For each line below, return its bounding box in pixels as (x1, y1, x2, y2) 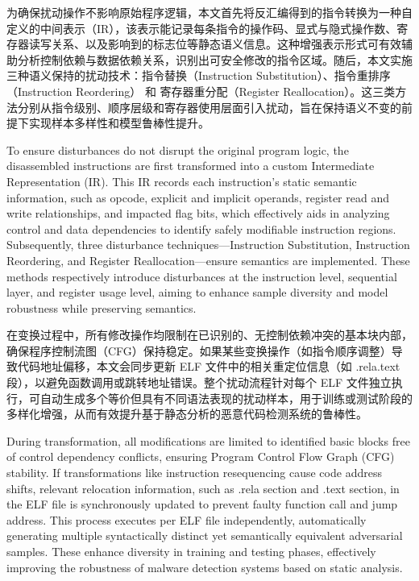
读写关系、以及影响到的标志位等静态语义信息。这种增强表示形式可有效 (28, 35, 401, 52)
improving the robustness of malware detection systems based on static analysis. (6, 558, 403, 575)
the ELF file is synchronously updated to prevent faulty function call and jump (6, 496, 398, 513)
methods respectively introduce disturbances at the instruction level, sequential (6, 268, 397, 284)
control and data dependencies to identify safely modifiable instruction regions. (6, 220, 396, 237)
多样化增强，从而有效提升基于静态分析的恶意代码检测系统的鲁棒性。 (6, 405, 367, 422)
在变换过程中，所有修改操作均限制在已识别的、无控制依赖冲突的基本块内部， (6, 326, 413, 343)
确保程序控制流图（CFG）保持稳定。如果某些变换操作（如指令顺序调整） (6, 342, 392, 359)
